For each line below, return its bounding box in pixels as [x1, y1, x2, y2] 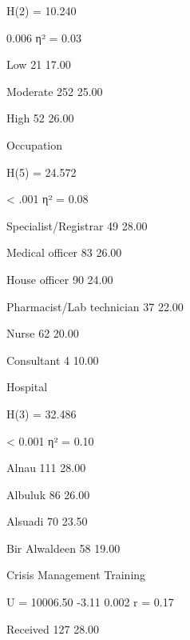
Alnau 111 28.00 [6, 459, 86, 476]
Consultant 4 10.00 [6, 351, 99, 368]
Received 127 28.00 [6, 620, 100, 637]
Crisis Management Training [6, 566, 146, 583]
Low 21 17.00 [6, 56, 71, 73]
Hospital [6, 378, 48, 395]
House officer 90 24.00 [6, 270, 113, 287]
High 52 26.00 [6, 110, 74, 126]
